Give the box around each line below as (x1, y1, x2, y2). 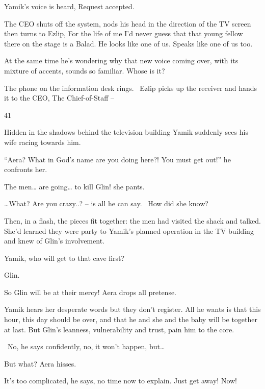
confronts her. (4, 164, 47, 175)
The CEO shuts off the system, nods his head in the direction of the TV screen (4, 18, 251, 29)
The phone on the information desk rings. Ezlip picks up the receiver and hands (4, 82, 257, 93)
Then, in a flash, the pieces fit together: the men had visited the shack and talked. (4, 215, 261, 226)
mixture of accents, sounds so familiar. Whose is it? (4, 65, 165, 76)
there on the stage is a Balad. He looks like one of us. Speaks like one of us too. (4, 38, 253, 48)
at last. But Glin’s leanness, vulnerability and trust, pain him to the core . (4, 324, 234, 334)
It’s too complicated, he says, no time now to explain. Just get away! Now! (4, 375, 237, 386)
